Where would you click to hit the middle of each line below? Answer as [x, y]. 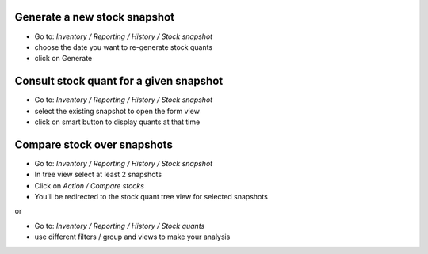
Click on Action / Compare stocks [89, 185]
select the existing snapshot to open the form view [117, 111]
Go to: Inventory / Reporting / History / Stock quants [120, 226]
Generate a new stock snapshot [94, 17]
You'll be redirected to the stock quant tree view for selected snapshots [151, 197]
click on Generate [63, 59]
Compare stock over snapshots [94, 144]
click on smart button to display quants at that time [117, 122]
